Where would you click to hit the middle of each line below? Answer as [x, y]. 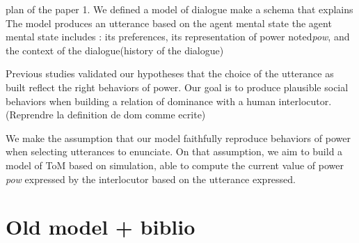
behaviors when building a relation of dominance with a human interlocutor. [169, 101]
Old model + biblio [101, 227]
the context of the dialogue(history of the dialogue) [115, 50]
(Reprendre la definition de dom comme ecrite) [106, 115]
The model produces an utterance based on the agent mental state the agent [169, 23]
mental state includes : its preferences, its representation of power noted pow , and [178, 37]
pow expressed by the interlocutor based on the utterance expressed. [151, 179]
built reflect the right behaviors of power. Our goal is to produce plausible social [177, 87]
